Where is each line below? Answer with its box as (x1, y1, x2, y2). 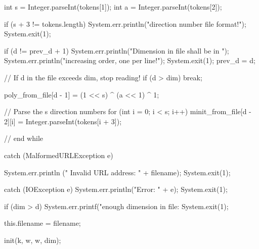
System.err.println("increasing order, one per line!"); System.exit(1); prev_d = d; (4, 55, 255, 66)
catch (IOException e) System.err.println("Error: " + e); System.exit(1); (4, 184, 228, 194)
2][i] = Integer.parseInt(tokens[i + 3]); (4, 116, 122, 126)
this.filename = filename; (4, 218, 81, 228)
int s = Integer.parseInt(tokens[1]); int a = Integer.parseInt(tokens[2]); (4, 2, 222, 12)
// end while (4, 133, 43, 143)
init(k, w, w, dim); (4, 234, 61, 245)
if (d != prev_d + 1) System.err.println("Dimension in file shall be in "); (4, 45, 229, 56)
